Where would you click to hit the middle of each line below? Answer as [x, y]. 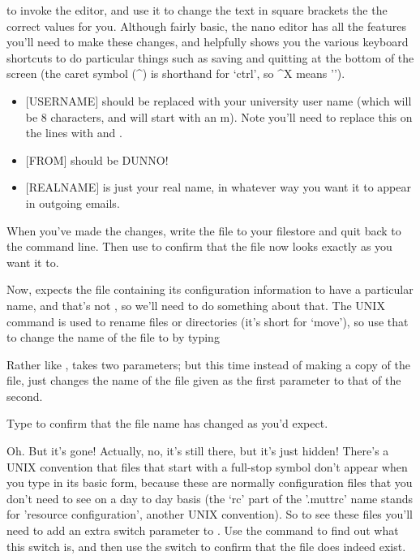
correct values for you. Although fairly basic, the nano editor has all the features [206, 26]
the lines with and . [74, 133]
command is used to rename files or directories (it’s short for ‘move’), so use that [208, 321]
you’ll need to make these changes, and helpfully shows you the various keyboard [208, 42]
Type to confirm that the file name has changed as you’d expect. [167, 423]
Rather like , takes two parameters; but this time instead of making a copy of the [208, 364]
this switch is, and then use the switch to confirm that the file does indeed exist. [206, 546]
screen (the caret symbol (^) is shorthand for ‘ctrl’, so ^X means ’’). [176, 73]
